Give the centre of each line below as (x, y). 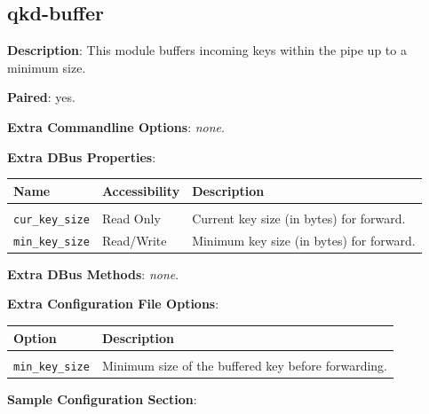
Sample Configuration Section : (102, 398)
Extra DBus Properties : (82, 156)
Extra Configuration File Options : (113, 304)
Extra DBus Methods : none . (93, 273)
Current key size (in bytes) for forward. (299, 218)
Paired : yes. (41, 97)
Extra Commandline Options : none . (116, 126)
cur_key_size (52, 219)
